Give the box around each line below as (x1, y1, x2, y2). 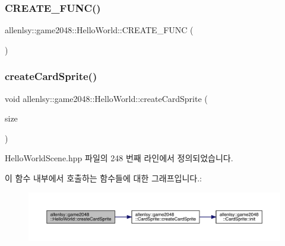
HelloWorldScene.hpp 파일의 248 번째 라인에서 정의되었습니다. (5, 152, 233, 164)
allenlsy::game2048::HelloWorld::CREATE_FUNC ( (5, 24, 194, 36)
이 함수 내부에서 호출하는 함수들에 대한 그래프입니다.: (5, 172, 202, 184)
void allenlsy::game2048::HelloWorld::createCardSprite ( (5, 92, 208, 104)
